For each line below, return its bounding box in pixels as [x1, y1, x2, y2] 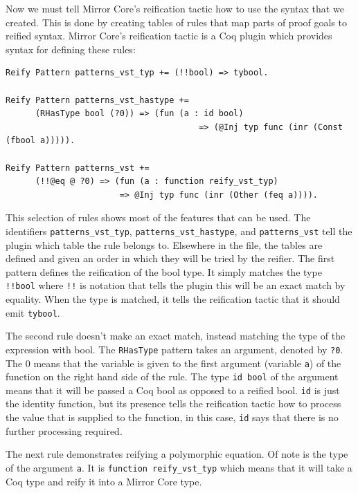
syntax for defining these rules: [6, 41, 136, 56]
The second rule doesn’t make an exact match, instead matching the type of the [6, 328, 346, 343]
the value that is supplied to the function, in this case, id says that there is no [6, 410, 339, 425]
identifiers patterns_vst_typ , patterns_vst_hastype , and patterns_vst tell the [6, 223, 352, 238]
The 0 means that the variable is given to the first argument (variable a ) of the [6, 355, 341, 370]
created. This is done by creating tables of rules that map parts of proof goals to [6, 15, 347, 29]
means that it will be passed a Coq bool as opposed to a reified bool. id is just [6, 382, 340, 397]
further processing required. [6, 423, 123, 438]
